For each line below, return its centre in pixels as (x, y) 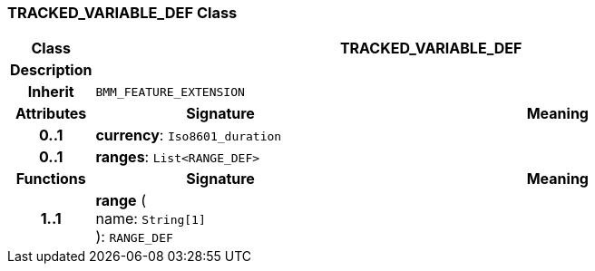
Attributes (51, 114)
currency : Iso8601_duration (189, 135)
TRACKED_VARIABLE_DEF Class (122, 13)
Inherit (51, 92)
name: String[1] (151, 219)
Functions (51, 179)
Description (51, 70)
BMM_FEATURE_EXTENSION (170, 92)
